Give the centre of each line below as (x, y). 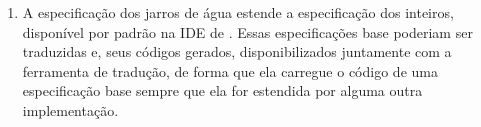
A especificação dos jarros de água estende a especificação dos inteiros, (238, 12)
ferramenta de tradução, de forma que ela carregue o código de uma (230, 70)
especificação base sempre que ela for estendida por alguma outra (222, 90)
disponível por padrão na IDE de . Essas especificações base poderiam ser (247, 31)
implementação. (70, 109)
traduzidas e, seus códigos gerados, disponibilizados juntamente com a (237, 51)
